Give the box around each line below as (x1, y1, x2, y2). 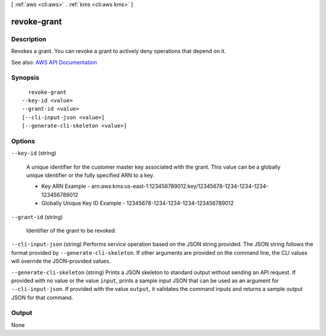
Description (11, 35, 46, 43)
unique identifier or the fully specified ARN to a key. (26, 172, 155, 179)
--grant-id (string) (11, 213, 63, 220)
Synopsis (11, 73, 39, 82)
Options (11, 137, 36, 145)
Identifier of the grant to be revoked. (26, 226, 117, 234)
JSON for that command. (11, 294, 74, 301)
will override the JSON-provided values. (11, 258, 111, 265)
